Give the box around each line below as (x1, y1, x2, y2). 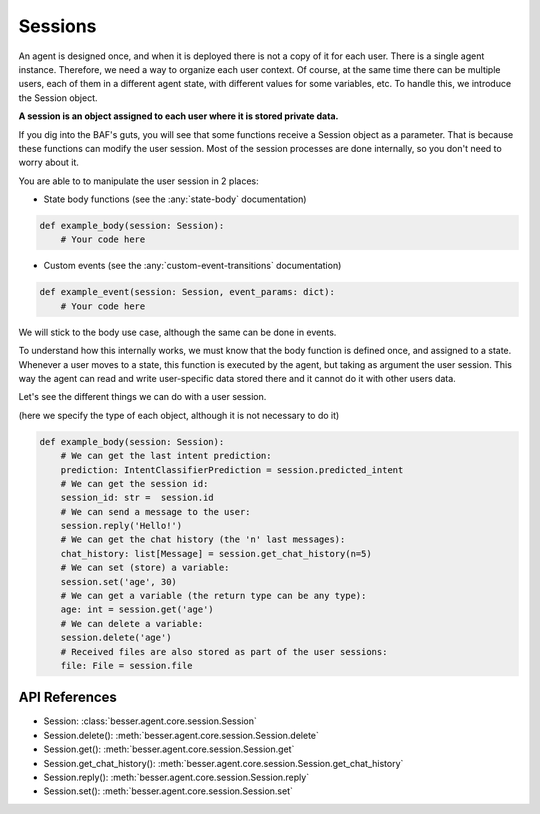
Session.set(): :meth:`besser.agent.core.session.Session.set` (43, 785, 294, 797)
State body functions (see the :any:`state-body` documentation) (43, 193, 307, 205)
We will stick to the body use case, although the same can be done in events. (18, 326, 337, 338)
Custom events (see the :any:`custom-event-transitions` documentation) (43, 260, 342, 272)
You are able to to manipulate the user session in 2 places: (18, 175, 259, 187)
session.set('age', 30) (60, 576, 177, 587)
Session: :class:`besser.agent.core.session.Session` (43, 715, 257, 727)
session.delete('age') (60, 632, 172, 644)
